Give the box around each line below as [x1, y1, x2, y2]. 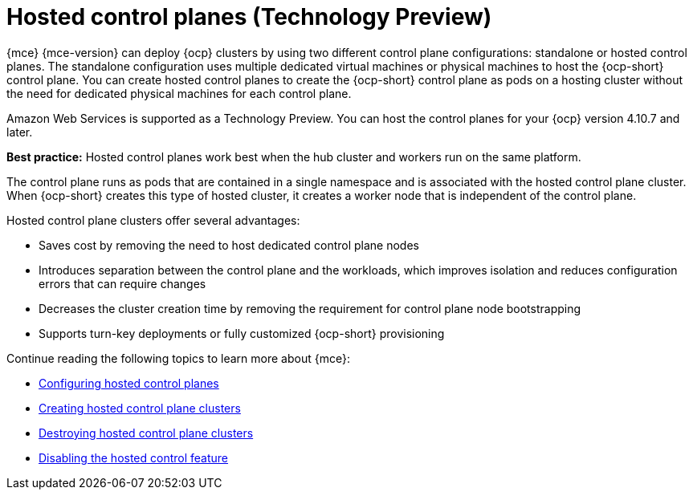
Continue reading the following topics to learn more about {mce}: [6, 351, 350, 365]
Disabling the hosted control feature [39, 450, 229, 465]
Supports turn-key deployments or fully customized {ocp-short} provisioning [39, 326, 445, 340]
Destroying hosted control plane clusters [39, 425, 254, 440]
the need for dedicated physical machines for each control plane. [6, 86, 352, 100]
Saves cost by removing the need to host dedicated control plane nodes [39, 238, 419, 252]
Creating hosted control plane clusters [39, 400, 241, 415]
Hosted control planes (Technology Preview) [6, 3, 492, 30]
